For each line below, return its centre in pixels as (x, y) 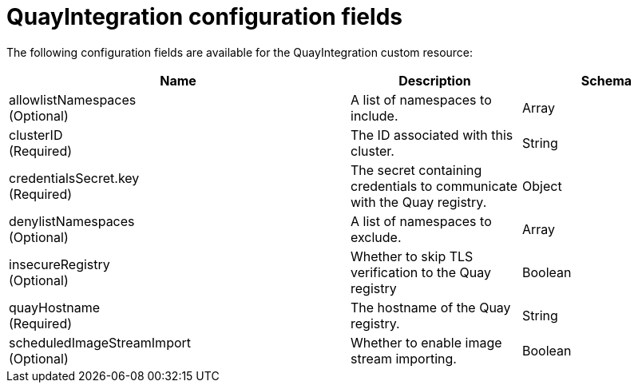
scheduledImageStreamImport (100, 342)
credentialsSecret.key (74, 178)
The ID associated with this (432, 135)
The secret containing (416, 170)
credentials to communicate (434, 186)
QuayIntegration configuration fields (204, 17)
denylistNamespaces (72, 221)
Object (542, 186)
